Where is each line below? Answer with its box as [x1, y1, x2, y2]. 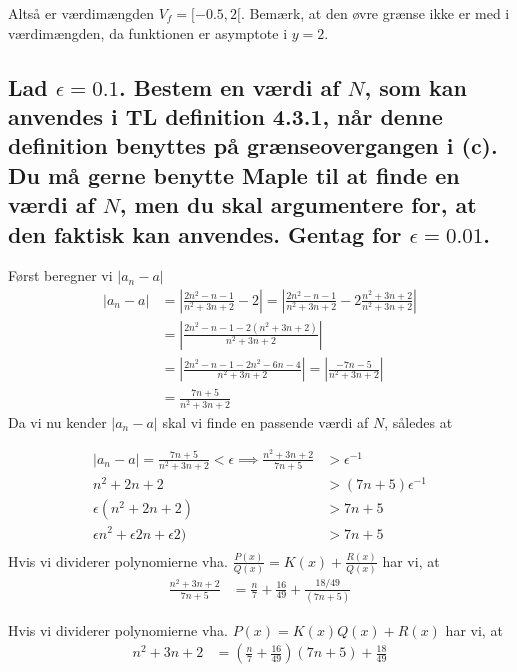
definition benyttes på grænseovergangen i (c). [8, 130, 498, 161]
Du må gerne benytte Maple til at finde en [8, 159, 460, 190]
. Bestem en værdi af [119, 71, 340, 102]
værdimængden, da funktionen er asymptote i [8, 22, 288, 43]
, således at [384, 411, 453, 432]
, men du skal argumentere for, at [119, 189, 477, 220]
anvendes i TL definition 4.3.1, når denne [8, 100, 443, 131]
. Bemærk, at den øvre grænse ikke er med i [240, 3, 510, 23]
